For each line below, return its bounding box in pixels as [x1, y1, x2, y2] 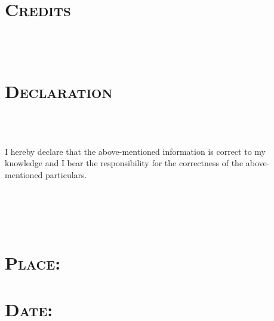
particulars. [45, 168, 87, 181]
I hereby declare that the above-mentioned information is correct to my [5, 145, 266, 157]
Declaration [5, 78, 113, 103]
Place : [5, 250, 61, 274]
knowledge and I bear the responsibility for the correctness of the [5, 157, 244, 169]
